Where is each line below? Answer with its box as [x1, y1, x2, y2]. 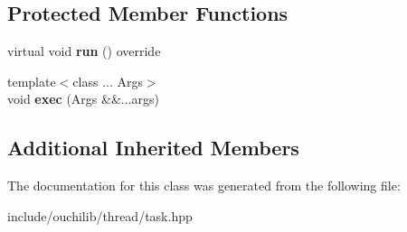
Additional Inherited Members [7, 134, 299, 162]
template [7, 71, 56, 90]
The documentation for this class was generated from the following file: [7, 176, 401, 195]
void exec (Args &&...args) [7, 89, 159, 108]
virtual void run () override [7, 42, 161, 60]
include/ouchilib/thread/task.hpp [7, 206, 193, 225]
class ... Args [72, 71, 143, 90]
